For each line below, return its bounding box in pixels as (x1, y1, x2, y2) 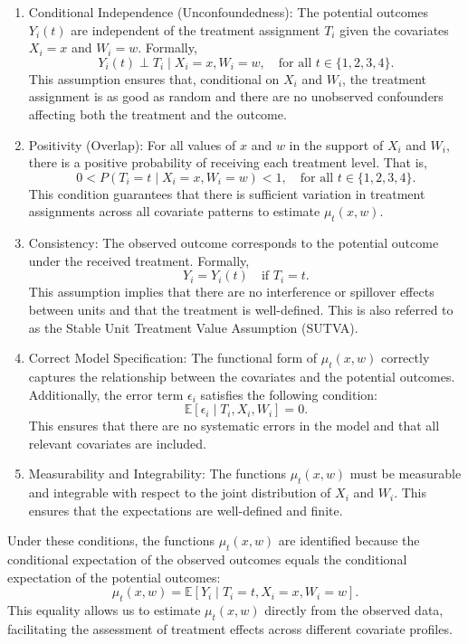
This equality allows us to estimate (7, 601, 201, 620)
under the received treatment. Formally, (28, 251, 250, 270)
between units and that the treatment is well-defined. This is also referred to (28, 299, 454, 318)
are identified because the (278, 531, 420, 550)
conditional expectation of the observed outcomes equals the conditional (7, 550, 407, 569)
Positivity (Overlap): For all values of (28, 135, 236, 154)
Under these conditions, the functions (7, 531, 215, 550)
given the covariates (339, 20, 449, 39)
